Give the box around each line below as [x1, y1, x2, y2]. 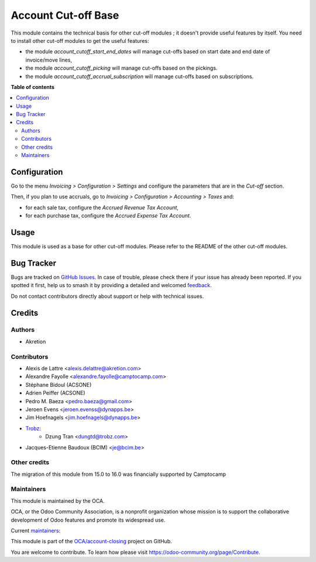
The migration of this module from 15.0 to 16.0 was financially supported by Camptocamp [11, 471, 226, 478]
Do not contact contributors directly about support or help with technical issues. [11, 292, 204, 299]
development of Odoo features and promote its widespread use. [11, 516, 166, 523]
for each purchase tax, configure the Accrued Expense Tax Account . [25, 212, 191, 219]
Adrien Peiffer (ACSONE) [25, 390, 85, 397]
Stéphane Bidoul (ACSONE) [25, 381, 92, 388]
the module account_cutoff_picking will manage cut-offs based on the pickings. [25, 64, 218, 71]
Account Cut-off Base [11, 9, 119, 22]
